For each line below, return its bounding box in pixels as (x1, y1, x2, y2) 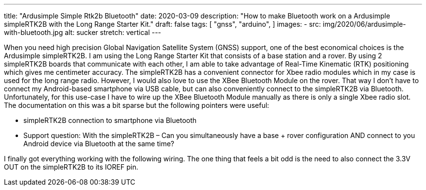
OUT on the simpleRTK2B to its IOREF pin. (4, 163, 139, 171)
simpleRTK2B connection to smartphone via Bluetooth (23, 116, 197, 124)
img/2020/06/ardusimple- (322, 20, 406, 28)
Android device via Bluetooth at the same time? (23, 139, 175, 148)
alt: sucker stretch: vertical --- (65, 28, 161, 36)
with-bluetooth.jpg (4, 28, 63, 36)
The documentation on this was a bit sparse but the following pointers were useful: (4, 101, 269, 109)
